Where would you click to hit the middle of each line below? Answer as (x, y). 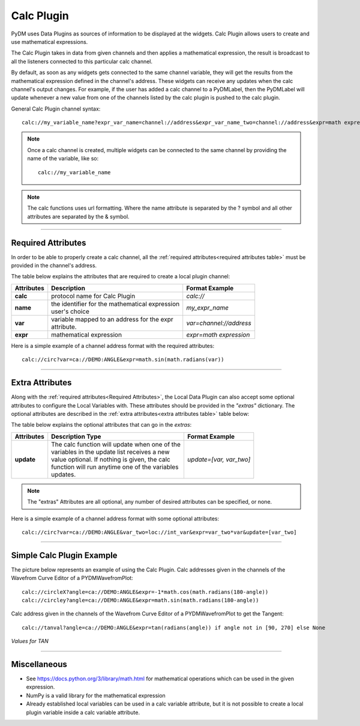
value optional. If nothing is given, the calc (111, 459)
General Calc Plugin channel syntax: (56, 109)
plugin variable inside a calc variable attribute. (83, 712)
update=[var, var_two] (219, 459)
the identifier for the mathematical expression (115, 304)
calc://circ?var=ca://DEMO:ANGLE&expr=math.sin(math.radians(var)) (123, 360)
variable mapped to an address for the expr (112, 319)
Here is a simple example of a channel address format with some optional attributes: (115, 518)
